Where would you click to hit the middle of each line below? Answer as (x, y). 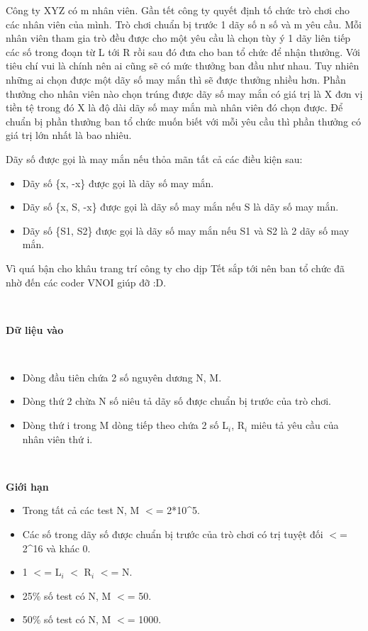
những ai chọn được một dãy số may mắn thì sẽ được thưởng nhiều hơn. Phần (176, 79)
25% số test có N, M (67, 595)
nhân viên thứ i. (57, 439)
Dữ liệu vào (35, 329)
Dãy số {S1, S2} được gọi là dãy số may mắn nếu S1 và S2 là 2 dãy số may (186, 230)
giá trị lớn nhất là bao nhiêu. (69, 135)
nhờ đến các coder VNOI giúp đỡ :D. (86, 282)
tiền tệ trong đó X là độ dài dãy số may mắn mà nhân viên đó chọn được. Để (174, 107)
